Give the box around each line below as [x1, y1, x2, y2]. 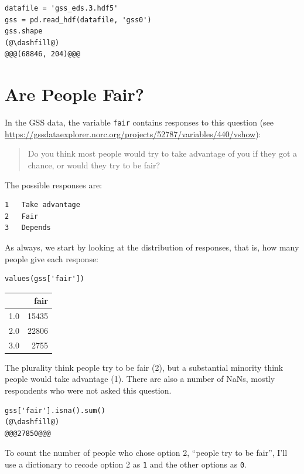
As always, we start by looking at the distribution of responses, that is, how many [5, 241, 299, 253]
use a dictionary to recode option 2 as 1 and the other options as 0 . [5, 458, 247, 470]
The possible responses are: [5, 178, 103, 191]
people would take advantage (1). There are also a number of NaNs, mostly [5, 373, 275, 385]
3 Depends [5, 224, 51, 232]
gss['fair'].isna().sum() [5, 406, 105, 415]
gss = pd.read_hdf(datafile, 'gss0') [5, 15, 152, 24]
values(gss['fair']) [5, 275, 85, 283]
